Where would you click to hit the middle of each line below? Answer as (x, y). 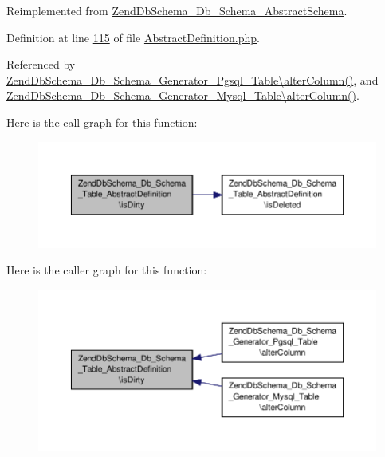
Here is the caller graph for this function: (107, 270)
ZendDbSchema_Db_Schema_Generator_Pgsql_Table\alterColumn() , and (192, 79)
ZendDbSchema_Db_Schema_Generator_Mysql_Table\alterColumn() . (183, 95)
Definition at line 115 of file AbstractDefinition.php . (133, 37)
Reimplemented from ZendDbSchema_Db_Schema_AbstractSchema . (177, 10)
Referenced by (41, 64)
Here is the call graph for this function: (102, 122)
